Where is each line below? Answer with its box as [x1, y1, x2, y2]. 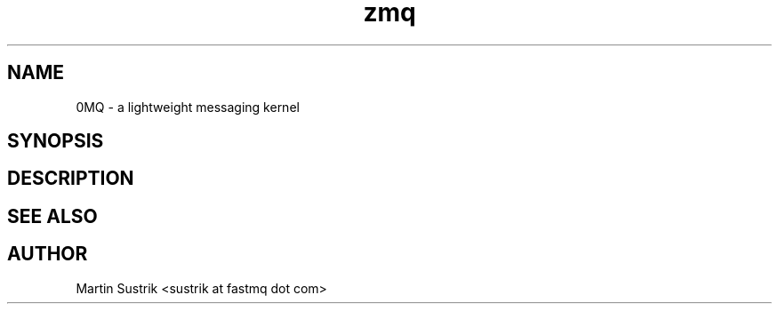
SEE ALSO [7, 204, 98, 227]
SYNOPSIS [7, 130, 104, 153]
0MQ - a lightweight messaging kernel [76, 99, 300, 115]
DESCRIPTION [7, 167, 134, 190]
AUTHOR [7, 243, 88, 266]
